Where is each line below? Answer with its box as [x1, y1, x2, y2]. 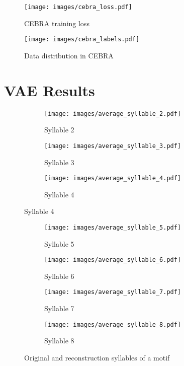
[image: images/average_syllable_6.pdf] [44, 256, 181, 264]
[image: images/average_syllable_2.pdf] [44, 110, 181, 117]
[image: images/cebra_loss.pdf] [24, 4, 132, 11]
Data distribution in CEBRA [24, 50, 114, 60]
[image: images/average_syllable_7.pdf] [44, 288, 181, 296]
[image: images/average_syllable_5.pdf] [44, 224, 181, 231]
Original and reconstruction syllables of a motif [24, 352, 170, 362]
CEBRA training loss [24, 18, 89, 28]
